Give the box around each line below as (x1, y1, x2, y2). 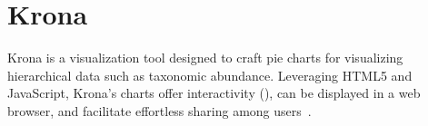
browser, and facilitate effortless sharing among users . (7, 101, 312, 120)
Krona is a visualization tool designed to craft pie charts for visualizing (7, 48, 403, 67)
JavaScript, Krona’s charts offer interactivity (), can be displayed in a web (7, 83, 421, 102)
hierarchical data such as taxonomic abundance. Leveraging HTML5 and (7, 65, 413, 84)
